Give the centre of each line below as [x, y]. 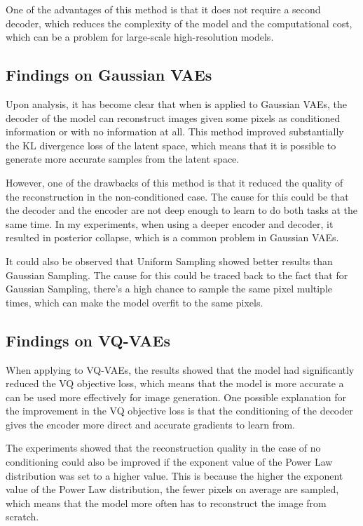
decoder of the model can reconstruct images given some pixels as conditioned [173, 117]
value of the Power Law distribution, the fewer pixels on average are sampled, [172, 489]
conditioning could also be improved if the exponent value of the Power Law [169, 462]
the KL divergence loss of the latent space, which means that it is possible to [171, 145]
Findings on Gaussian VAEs [109, 75]
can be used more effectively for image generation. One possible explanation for [176, 397]
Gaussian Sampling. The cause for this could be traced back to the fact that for [177, 275]
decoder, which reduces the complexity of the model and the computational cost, [179, 23]
